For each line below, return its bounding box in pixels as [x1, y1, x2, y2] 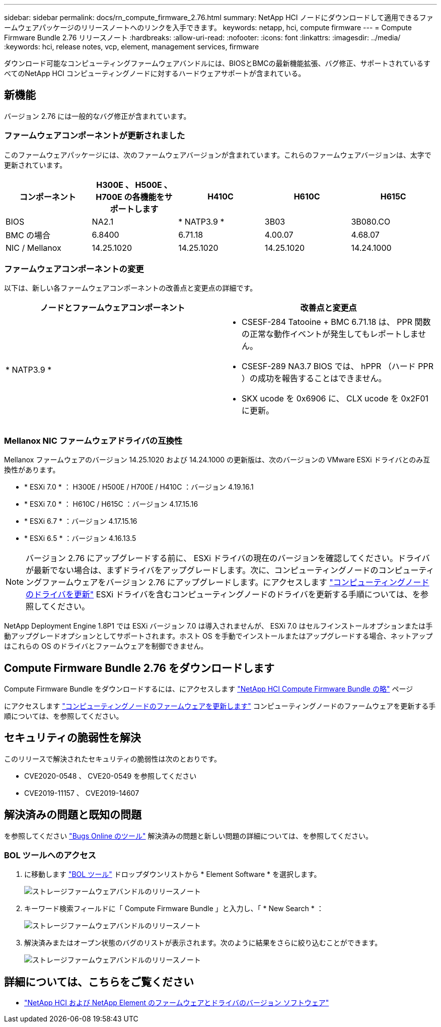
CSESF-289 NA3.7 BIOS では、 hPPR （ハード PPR [242, 361, 433, 372]
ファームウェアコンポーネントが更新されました [4, 130, 185, 141]
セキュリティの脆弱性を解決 [4, 731, 141, 744]
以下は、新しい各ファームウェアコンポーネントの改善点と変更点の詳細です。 [4, 284, 257, 293]
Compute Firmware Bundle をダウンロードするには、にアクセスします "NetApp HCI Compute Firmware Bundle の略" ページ [4, 684, 413, 693]
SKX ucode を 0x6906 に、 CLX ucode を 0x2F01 [242, 393, 429, 404]
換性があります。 [4, 465, 60, 474]
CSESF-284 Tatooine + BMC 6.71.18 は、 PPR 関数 [242, 317, 431, 327]
